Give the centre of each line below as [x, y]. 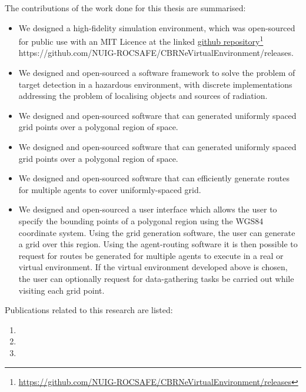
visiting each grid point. [61, 290]
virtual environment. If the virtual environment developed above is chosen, [153, 267]
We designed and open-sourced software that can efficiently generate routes [154, 178]
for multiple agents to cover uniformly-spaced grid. [110, 189]
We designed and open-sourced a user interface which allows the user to [148, 209]
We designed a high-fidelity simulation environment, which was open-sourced [157, 27]
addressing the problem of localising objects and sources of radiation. [143, 96]
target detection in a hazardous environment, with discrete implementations [155, 84]
